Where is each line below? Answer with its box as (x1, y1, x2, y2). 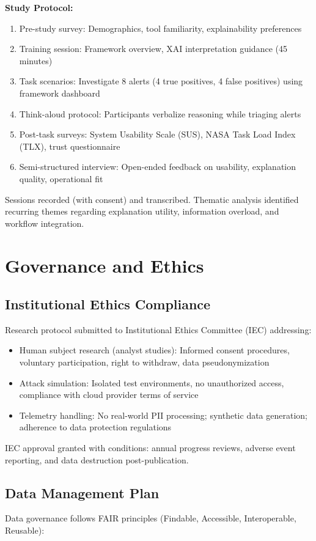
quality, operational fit (19, 172, 103, 185)
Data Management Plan (5, 483, 160, 502)
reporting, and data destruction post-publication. (5, 453, 189, 466)
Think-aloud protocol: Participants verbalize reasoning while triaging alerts (19, 107, 301, 120)
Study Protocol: (5, 1, 73, 13)
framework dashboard (19, 86, 100, 99)
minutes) (19, 54, 53, 67)
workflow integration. (5, 216, 84, 229)
